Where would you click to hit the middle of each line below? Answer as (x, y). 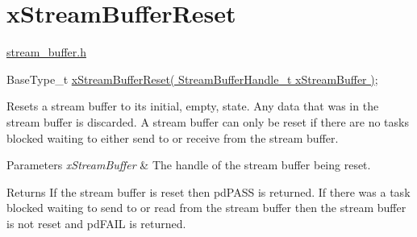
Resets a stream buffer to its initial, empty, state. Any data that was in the (193, 106)
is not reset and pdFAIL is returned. (96, 223)
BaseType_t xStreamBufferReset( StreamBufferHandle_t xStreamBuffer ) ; (192, 79)
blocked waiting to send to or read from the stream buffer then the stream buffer (206, 208)
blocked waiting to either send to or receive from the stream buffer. (173, 137)
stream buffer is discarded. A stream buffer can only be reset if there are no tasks (208, 121)
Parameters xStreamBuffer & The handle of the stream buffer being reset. (189, 165)
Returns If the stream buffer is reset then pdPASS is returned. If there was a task (208, 191)
